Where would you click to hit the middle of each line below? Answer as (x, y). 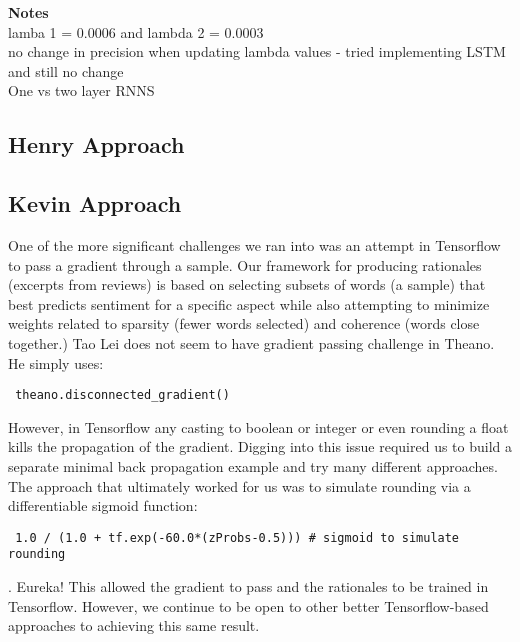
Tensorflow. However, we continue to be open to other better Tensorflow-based (248, 605)
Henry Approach (96, 144)
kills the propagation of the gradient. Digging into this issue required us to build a (260, 446)
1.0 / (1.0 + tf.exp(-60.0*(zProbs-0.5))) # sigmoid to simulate (237, 537)
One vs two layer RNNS (81, 90)
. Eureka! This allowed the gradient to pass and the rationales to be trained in (248, 586)
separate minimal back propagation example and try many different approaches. (253, 465)
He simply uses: (56, 362)
